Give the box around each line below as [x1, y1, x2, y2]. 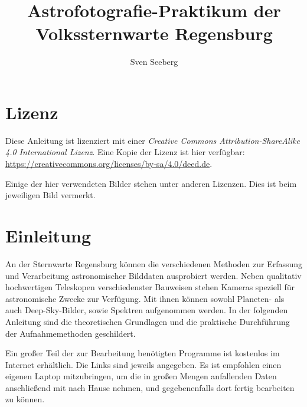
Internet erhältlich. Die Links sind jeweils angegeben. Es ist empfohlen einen [5, 358, 282, 370]
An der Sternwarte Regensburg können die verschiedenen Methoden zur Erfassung [5, 257, 303, 270]
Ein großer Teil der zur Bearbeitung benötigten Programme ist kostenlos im [5, 347, 280, 359]
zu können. [5, 393, 45, 405]
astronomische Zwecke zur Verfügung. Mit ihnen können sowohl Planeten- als [5, 292, 285, 304]
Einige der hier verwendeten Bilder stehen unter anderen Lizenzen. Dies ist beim [5, 177, 297, 189]
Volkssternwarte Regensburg [35, 21, 273, 45]
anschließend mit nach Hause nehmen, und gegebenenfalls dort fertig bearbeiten [5, 381, 295, 393]
